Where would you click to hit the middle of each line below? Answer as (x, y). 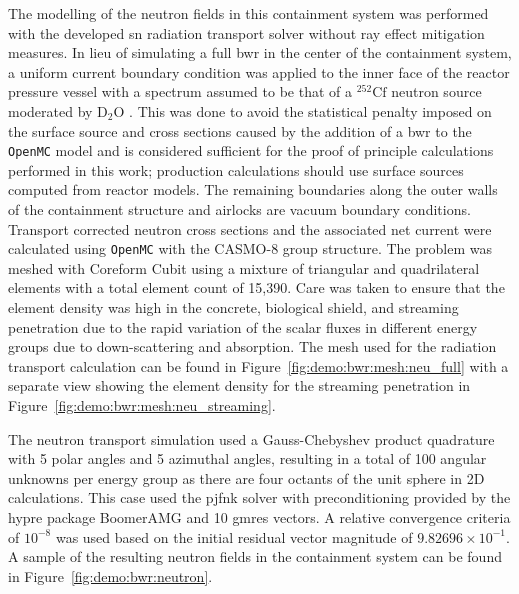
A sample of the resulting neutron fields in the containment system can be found (255, 556)
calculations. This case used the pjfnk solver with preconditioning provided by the (259, 497)
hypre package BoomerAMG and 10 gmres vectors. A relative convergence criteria (259, 516)
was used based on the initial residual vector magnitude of (234, 536)
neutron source (436, 91)
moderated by (50, 110)
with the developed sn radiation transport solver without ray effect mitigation (246, 32)
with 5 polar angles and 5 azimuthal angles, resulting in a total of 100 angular (247, 458)
